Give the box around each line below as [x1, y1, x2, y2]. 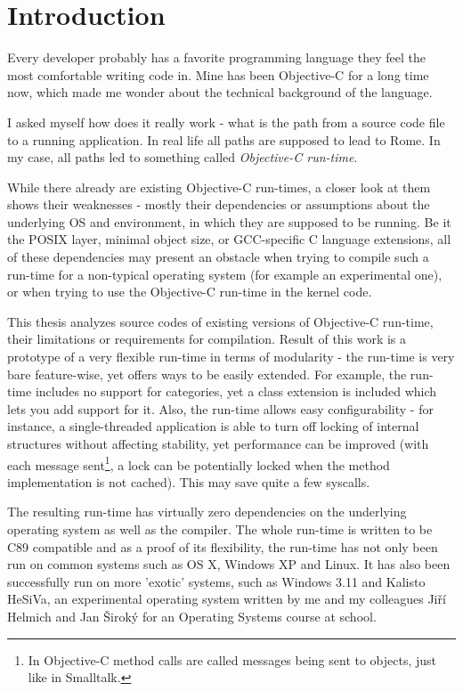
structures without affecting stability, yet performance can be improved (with [7, 435, 429, 452]
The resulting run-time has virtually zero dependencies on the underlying [7, 502, 407, 521]
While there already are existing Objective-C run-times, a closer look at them [7, 177, 431, 196]
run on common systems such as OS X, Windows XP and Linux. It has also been [7, 555, 451, 573]
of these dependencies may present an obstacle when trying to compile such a [7, 248, 429, 266]
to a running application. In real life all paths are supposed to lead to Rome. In [7, 130, 441, 149]
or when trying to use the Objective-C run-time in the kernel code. [7, 282, 372, 301]
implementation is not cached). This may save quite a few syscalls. [7, 472, 370, 491]
